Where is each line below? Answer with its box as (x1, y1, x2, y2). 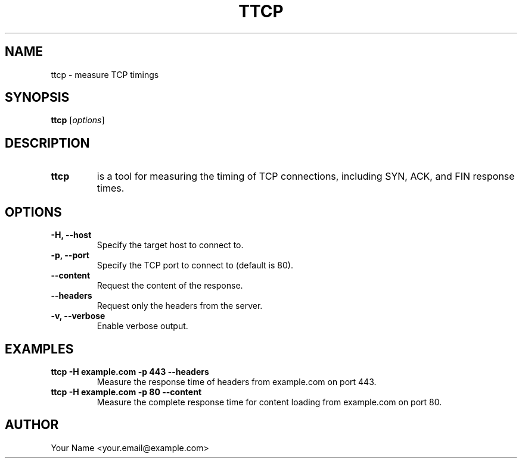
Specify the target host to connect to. (97, 240, 244, 251)
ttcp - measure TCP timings (51, 69, 159, 80)
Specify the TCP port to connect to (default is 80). (97, 260, 293, 271)
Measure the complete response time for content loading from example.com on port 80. (97, 396, 442, 407)
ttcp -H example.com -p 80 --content (51, 386, 202, 397)
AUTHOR (5, 417, 59, 433)
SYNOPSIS (5, 90, 70, 105)
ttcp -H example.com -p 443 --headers (51, 366, 209, 377)
